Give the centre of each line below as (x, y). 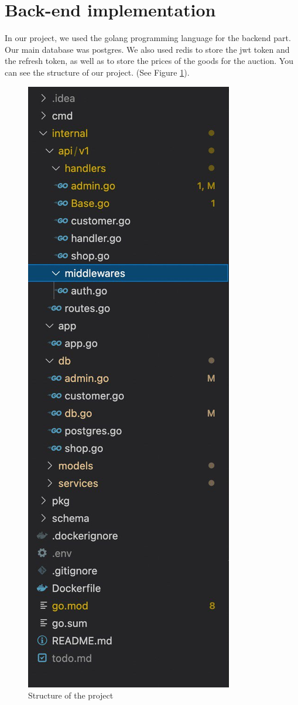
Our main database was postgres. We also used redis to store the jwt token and (147, 49)
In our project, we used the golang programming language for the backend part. (148, 38)
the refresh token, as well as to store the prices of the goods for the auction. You (149, 61)
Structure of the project (71, 695)
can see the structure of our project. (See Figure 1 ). (97, 72)
